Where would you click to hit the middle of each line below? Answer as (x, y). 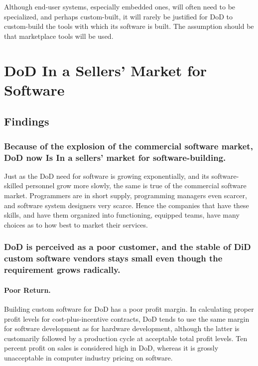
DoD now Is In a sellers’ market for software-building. (115, 157)
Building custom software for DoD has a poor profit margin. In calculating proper (129, 308)
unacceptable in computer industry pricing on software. (88, 357)
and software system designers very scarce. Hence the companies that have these (127, 205)
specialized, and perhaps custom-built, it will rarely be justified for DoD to (119, 16)
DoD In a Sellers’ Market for (106, 70)
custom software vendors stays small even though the (113, 258)
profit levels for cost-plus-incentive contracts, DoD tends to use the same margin (127, 318)
